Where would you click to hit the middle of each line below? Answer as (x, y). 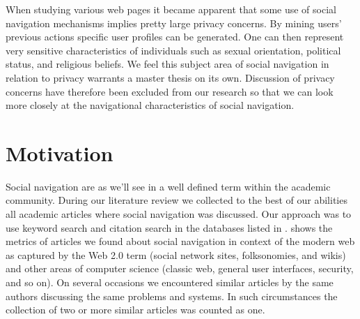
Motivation (60, 153)
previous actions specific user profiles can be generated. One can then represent (175, 37)
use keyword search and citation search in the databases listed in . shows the (169, 227)
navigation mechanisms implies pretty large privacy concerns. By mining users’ (174, 23)
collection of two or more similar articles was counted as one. (135, 310)
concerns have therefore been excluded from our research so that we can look (170, 91)
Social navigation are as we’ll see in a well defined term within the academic (168, 186)
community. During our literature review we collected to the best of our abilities (177, 200)
